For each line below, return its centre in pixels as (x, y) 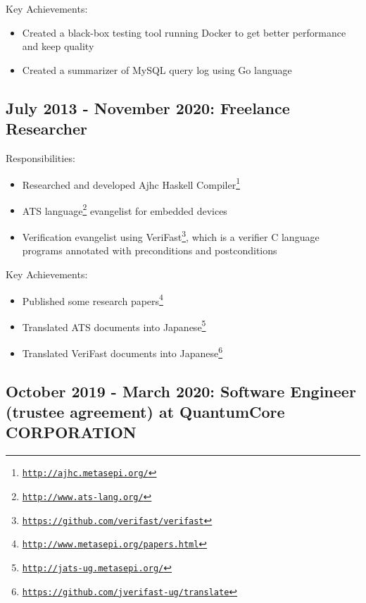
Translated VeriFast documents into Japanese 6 (122, 352)
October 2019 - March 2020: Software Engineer (181, 391)
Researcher (46, 129)
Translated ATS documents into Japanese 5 (114, 325)
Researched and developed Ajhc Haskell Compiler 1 (131, 183)
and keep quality (58, 46)
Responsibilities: (40, 157)
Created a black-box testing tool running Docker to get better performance (184, 32)
